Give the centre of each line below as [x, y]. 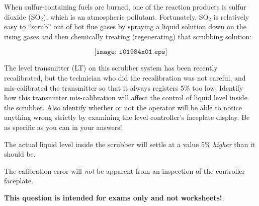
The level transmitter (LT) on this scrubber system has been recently [111, 68]
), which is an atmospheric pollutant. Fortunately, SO [126, 16]
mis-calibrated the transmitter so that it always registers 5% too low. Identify [124, 87]
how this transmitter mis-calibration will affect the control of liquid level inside [126, 97]
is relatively [231, 16]
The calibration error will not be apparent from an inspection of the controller [124, 170]
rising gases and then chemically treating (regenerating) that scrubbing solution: [128, 36]
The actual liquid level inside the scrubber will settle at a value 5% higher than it [130, 144]
